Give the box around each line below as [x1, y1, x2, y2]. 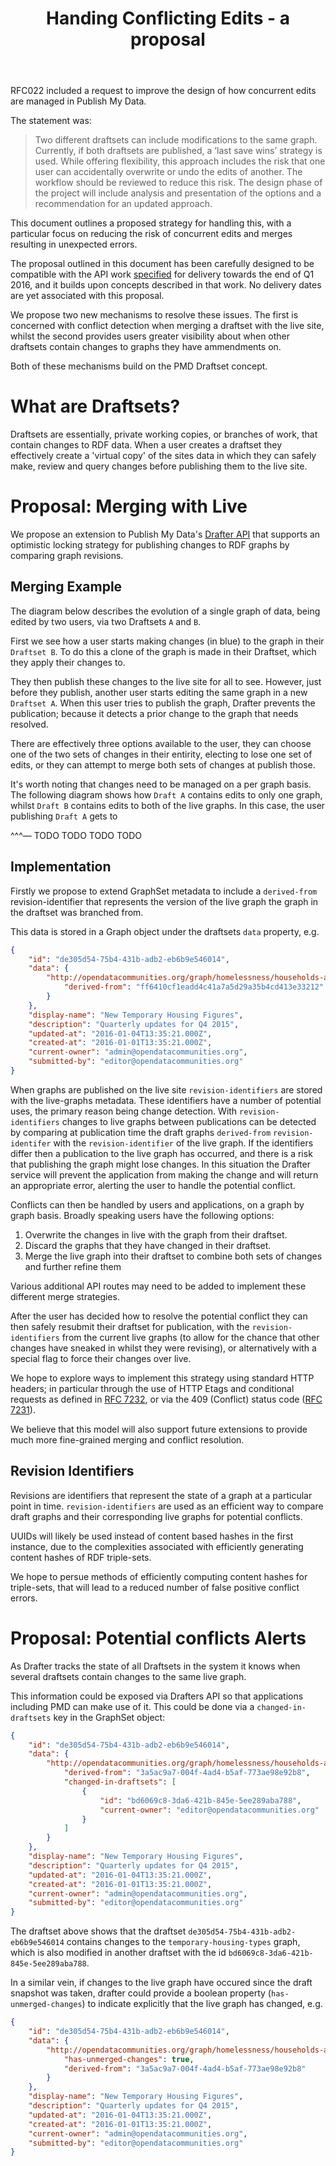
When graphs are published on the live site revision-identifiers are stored [10, 1083, 323, 1096]
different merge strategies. [10, 1290, 120, 1302]
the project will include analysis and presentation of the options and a [34, 187, 322, 199]
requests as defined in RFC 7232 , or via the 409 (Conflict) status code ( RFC [10, 1393, 323, 1405]
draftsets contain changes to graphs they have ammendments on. [10, 341, 282, 353]
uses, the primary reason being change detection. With [10, 1105, 238, 1117]
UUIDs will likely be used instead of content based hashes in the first [10, 1530, 294, 1542]
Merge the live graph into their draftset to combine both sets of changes [24, 1250, 323, 1262]
